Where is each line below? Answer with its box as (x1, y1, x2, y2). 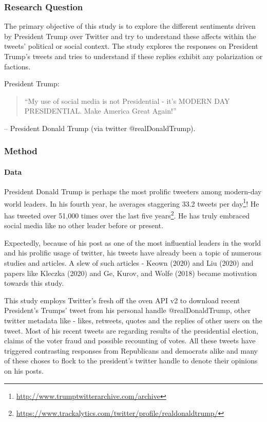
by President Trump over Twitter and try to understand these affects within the (4, 30, 256, 41)
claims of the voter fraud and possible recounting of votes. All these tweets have (4, 335, 256, 346)
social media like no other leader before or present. (4, 220, 163, 231)
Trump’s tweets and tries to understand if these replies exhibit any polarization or (4, 51, 263, 61)
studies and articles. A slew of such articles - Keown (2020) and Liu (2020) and (4, 258, 254, 268)
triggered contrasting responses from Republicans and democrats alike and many (4, 345, 258, 356)
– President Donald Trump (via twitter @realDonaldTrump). (4, 122, 196, 133)
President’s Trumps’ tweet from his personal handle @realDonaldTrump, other (4, 305, 251, 316)
